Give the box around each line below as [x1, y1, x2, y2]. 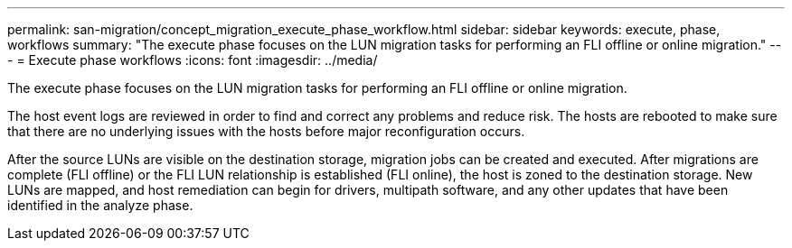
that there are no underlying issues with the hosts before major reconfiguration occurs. [7, 124, 525, 139]
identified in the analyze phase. [7, 197, 193, 213]
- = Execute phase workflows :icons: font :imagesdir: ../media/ [7, 52, 378, 68]
